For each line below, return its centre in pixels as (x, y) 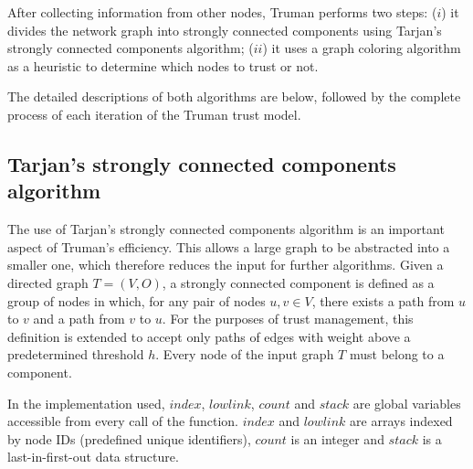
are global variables (407, 403)
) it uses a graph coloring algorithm (362, 48)
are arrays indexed (401, 421)
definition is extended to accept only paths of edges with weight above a (209, 336)
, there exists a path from (383, 300)
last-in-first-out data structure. (93, 457)
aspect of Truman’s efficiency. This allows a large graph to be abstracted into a (229, 246)
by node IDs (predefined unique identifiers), (129, 438)
